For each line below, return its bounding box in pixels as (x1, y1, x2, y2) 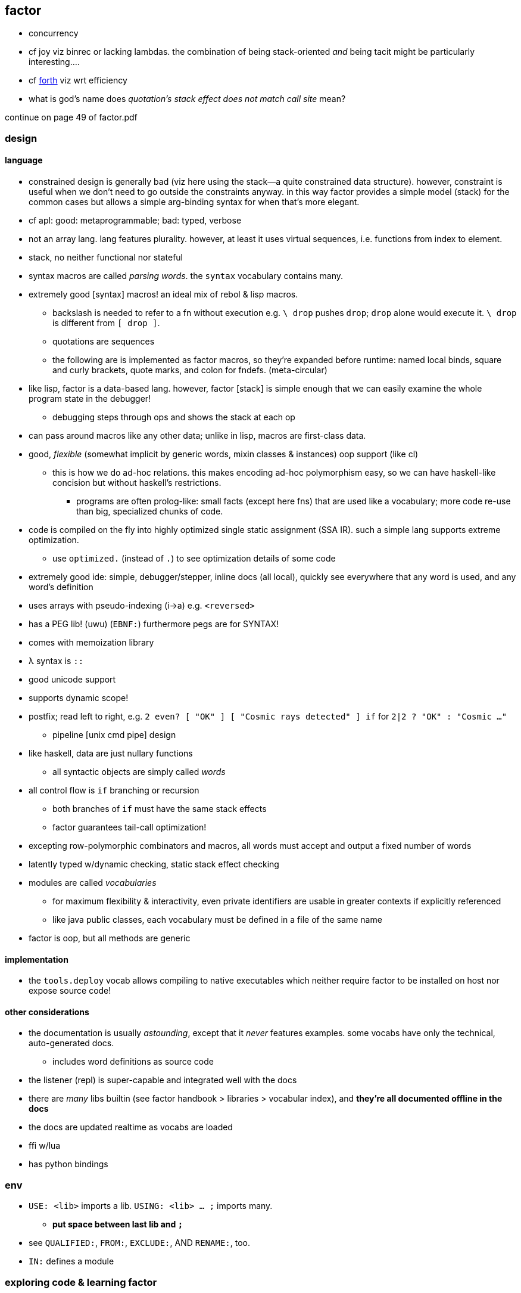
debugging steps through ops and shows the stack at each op (52, 412, 295, 423)
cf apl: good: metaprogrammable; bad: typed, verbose (29, 215, 242, 226)
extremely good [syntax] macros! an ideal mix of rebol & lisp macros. (29, 289, 298, 300)
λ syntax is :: (29, 656, 84, 666)
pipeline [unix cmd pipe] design (52, 730, 176, 740)
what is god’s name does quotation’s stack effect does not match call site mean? (29, 94, 346, 104)
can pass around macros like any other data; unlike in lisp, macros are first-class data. (29, 430, 366, 441)
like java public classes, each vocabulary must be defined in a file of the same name (52, 914, 382, 925)
